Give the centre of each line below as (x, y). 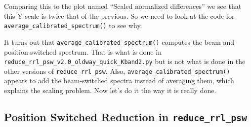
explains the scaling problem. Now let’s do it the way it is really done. (110, 90)
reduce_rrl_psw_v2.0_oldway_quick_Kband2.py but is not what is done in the (125, 61)
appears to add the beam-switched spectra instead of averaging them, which (119, 80)
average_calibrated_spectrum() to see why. (73, 25)
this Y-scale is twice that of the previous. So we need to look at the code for (119, 16)
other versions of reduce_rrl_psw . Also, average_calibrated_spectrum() (117, 71)
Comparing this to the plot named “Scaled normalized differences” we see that (123, 6)
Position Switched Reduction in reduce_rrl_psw (125, 116)
